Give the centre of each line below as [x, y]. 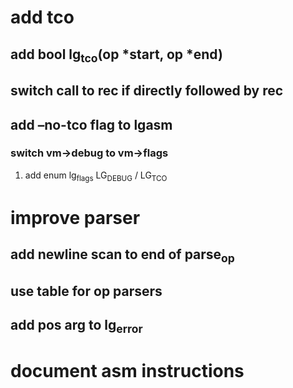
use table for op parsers [86, 291]
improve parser [75, 217]
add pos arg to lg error [76, 326]
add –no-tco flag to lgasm [91, 124]
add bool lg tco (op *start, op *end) [116, 55]
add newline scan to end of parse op [122, 256]
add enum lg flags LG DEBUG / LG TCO [96, 176]
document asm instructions [127, 370]
